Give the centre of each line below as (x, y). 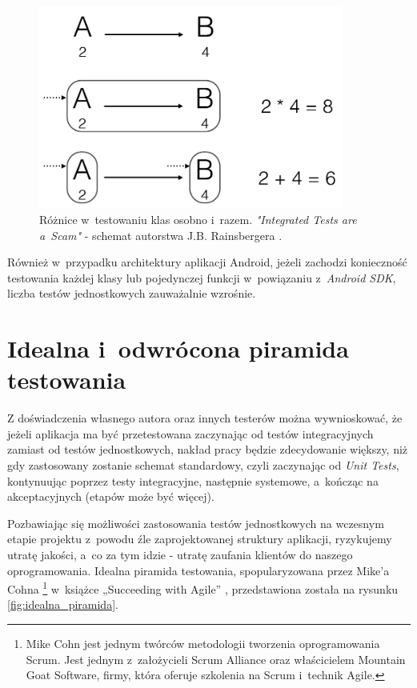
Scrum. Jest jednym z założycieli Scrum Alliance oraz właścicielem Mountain (216, 659)
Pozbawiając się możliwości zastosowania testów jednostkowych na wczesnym (196, 523)
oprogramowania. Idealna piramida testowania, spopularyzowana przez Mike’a (198, 570)
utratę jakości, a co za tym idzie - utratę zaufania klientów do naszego (180, 554)
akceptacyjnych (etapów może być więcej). (111, 496)
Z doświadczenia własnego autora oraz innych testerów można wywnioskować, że (205, 418)
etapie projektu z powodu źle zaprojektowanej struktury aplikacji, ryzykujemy (200, 539)
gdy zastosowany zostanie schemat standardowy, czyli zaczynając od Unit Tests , (203, 465)
